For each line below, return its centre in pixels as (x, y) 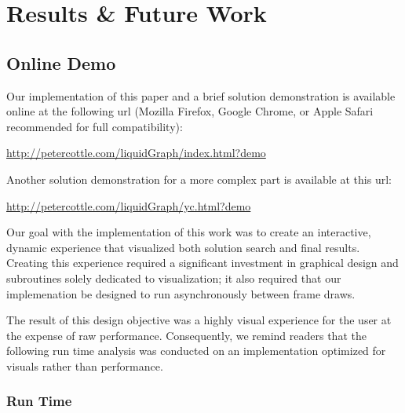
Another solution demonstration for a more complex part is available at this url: (199, 179)
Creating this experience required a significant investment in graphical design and (202, 263)
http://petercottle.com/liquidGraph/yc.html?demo (129, 205)
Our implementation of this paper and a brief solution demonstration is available (201, 95)
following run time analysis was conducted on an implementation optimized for (196, 351)
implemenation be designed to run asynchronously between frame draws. (181, 293)
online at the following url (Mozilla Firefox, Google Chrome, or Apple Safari (190, 111)
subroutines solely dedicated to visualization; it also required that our (174, 278)
